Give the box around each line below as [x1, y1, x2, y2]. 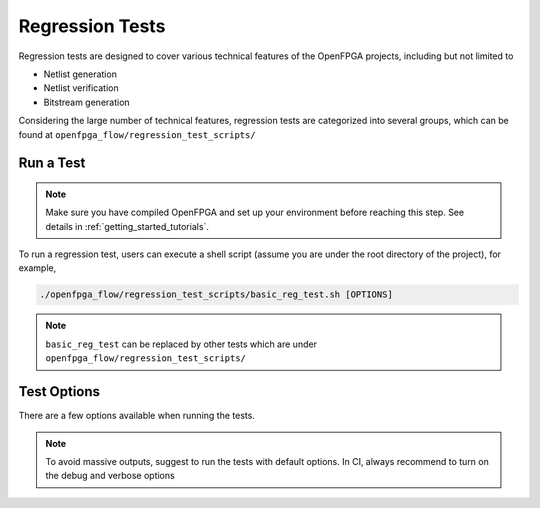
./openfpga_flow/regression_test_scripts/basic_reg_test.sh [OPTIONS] [39, 289, 394, 300]
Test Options [18, 383, 100, 400]
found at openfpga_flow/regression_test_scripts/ [18, 128, 256, 140]
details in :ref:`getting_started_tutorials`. [45, 220, 210, 232]
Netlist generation [43, 68, 117, 80]
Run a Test [18, 155, 86, 172]
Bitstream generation [43, 96, 130, 108]
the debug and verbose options [45, 470, 175, 482]
